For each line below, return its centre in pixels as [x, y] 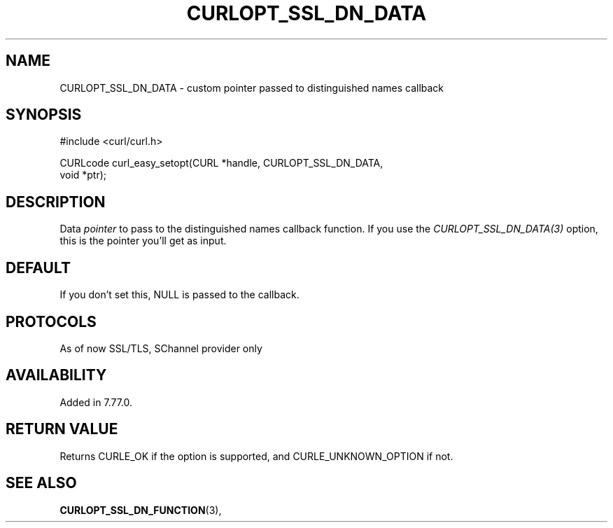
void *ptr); [83, 175]
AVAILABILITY [56, 375]
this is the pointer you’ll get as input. [143, 241]
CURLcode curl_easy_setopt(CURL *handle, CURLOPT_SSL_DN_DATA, [221, 163]
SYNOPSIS [44, 115]
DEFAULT [38, 268]
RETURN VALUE [62, 429]
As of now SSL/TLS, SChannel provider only [161, 348]
